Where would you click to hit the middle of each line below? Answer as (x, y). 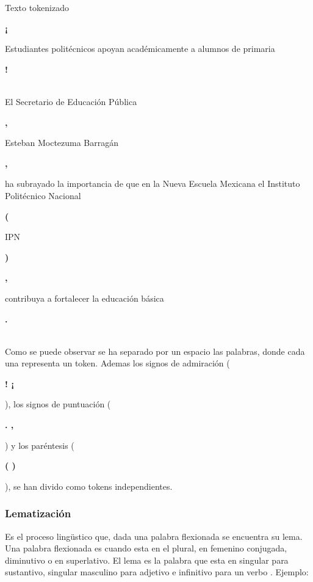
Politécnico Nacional (43, 195)
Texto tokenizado (37, 7)
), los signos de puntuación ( (58, 404)
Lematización (38, 513)
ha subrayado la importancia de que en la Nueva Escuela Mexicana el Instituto (153, 184)
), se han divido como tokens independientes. (89, 486)
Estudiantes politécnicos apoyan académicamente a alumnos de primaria (140, 49)
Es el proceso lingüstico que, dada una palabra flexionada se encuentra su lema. (154, 536)
